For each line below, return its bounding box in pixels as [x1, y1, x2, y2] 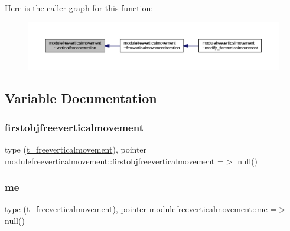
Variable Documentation [5, 89, 157, 107]
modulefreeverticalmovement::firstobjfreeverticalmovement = [5, 154, 224, 167]
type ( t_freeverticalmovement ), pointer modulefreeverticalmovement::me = [5, 203, 277, 215]
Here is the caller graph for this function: [5, 2, 154, 14]
